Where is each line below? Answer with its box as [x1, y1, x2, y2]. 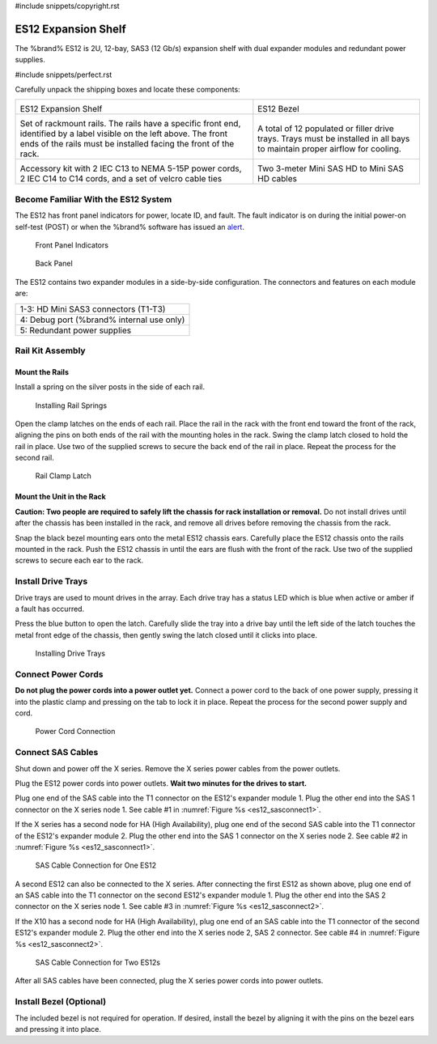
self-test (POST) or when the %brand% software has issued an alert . [15, 222, 244, 231]
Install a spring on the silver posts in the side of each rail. [15, 382, 206, 392]
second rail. [15, 453, 54, 463]
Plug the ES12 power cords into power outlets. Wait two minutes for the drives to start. [15, 778, 308, 788]
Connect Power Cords [15, 668, 104, 680]
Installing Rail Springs [35, 401, 108, 410]
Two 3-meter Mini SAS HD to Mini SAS [257, 163, 405, 174]
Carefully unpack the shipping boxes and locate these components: [15, 85, 240, 95]
